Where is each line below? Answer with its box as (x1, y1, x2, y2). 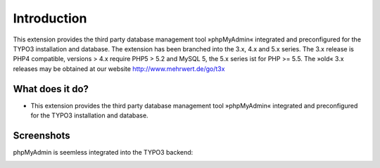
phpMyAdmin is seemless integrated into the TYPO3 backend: (13, 148, 194, 156)
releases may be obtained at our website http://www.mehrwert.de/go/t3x (13, 64, 225, 73)
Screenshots (13, 129, 70, 141)
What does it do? (13, 83, 89, 95)
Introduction (13, 11, 87, 26)
